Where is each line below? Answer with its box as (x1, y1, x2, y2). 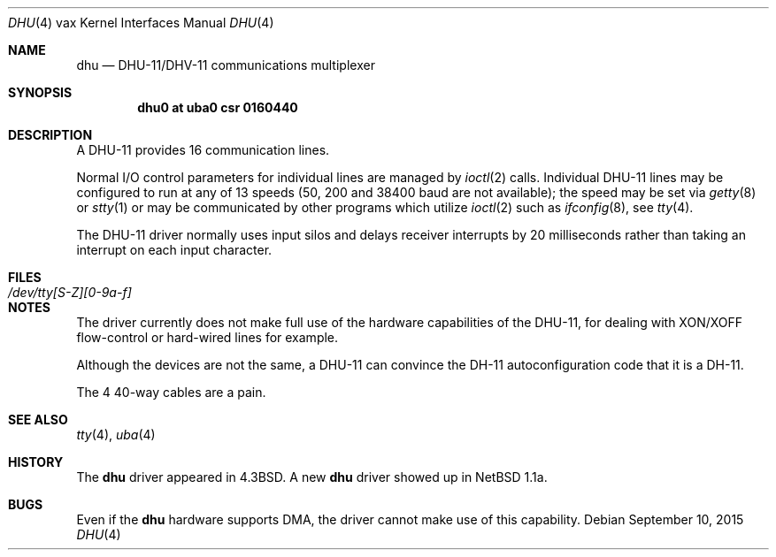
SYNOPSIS (8, 85, 73, 100)
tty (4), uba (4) (76, 427, 156, 442)
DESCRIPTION (8, 127, 93, 142)
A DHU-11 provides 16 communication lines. (76, 142, 330, 157)
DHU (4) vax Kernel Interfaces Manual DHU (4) (8, 15, 274, 30)
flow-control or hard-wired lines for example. (76, 330, 339, 345)
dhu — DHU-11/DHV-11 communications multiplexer (76, 57, 375, 72)
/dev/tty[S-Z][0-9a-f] (8, 285, 132, 300)
